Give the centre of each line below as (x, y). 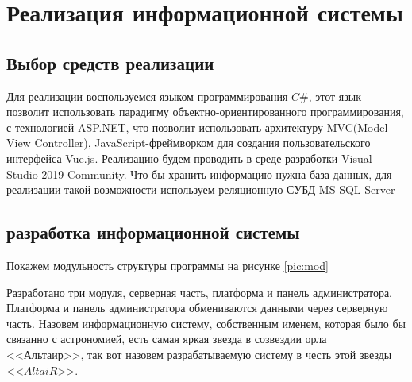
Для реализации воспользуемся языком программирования (147, 96)
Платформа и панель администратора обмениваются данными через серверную (197, 308)
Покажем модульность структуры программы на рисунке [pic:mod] (167, 265)
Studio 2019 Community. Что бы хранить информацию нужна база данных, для (199, 174)
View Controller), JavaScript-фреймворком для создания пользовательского (189, 143)
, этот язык (335, 96)
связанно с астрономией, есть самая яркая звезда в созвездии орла (167, 339)
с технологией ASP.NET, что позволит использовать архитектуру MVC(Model (197, 127)
